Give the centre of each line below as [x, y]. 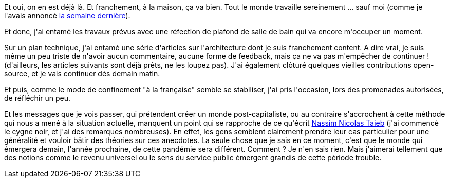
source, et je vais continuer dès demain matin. [82, 74]
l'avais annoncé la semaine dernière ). [67, 16]
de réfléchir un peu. [38, 98]
